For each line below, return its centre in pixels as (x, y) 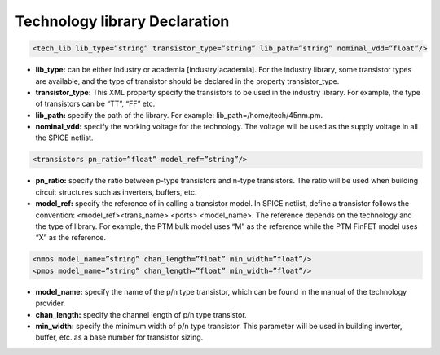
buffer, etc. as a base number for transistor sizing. (119, 337)
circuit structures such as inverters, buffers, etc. (116, 192)
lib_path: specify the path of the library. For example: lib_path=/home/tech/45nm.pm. (179, 115)
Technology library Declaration (122, 21)
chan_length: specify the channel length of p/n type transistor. (141, 314)
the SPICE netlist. (64, 138)
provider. (51, 303)
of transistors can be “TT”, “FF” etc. (95, 104)
